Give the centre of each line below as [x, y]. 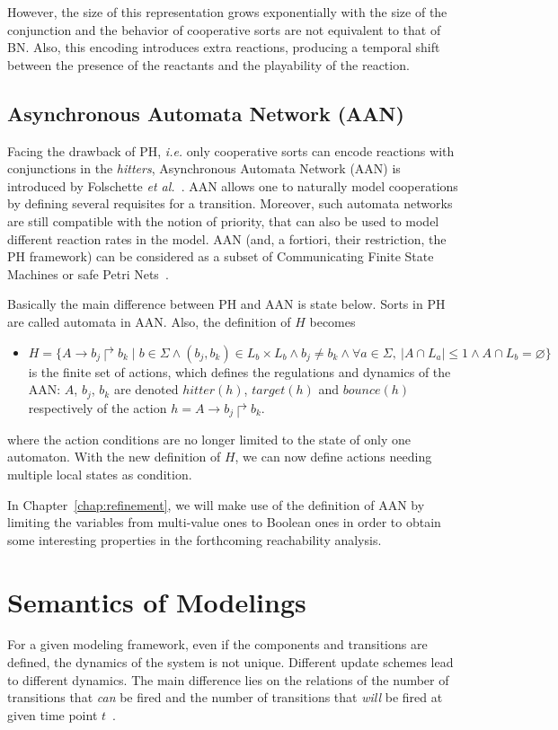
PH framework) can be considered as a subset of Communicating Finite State [221, 256]
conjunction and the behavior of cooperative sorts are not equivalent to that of [224, 29]
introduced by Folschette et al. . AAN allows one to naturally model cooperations [233, 185]
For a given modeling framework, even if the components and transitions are [217, 644]
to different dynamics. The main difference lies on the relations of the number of [228, 679]
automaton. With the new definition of [114, 457]
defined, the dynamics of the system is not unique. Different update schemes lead [230, 662]
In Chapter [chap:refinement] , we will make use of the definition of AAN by [216, 504]
